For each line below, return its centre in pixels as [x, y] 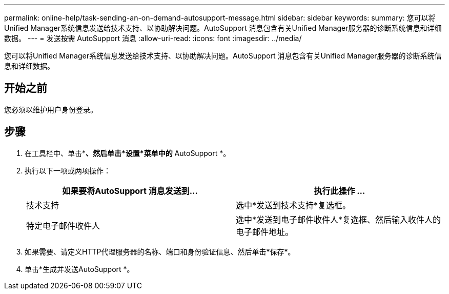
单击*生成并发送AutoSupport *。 [79, 269]
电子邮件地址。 [265, 232]
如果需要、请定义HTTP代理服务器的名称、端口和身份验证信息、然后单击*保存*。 [160, 251]
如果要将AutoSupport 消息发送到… [130, 191]
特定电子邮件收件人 [63, 226]
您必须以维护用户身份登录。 [51, 109]
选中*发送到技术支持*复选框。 [293, 205]
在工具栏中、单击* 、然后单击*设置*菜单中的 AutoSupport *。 [128, 153]
